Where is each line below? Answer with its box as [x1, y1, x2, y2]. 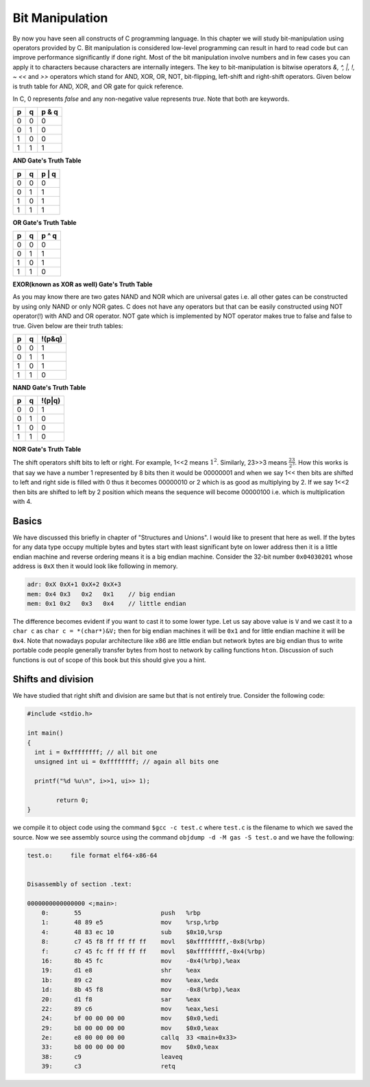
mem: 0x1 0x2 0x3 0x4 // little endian [27, 600, 186, 607]
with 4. [12, 498, 32, 506]
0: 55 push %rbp [41, 909, 201, 916]
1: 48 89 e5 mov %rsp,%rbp [41, 918, 219, 927]
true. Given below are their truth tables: [12, 321, 123, 330]
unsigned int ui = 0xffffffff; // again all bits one [34, 758, 219, 766]
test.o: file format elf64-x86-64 [27, 851, 158, 859]
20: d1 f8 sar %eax [41, 995, 201, 1003]
